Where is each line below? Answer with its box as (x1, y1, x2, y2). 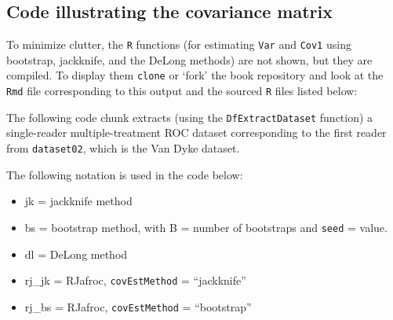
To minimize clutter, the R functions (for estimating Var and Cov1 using (6, 36, 351, 53)
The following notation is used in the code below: (6, 166, 243, 182)
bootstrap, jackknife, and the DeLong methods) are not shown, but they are (6, 51, 373, 68)
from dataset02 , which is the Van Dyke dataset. (6, 140, 240, 156)
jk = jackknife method (24, 193, 133, 209)
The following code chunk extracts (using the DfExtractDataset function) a (6, 109, 373, 125)
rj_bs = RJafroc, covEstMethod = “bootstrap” (24, 298, 252, 314)
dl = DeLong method (24, 245, 128, 262)
